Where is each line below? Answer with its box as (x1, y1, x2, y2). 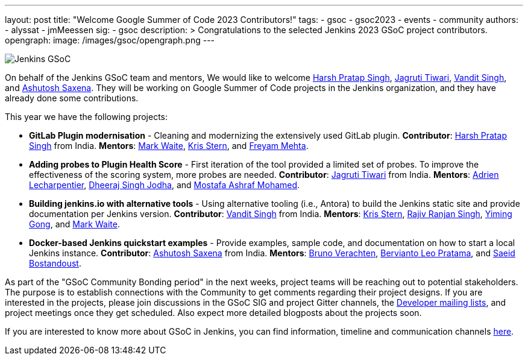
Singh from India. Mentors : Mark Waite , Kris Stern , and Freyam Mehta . (29, 141, 309, 151)
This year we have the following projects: (5, 112, 168, 122)
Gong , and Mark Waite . (29, 219, 120, 229)
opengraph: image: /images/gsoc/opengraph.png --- (5, 35, 215, 45)
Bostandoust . (29, 258, 81, 268)
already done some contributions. (5, 93, 139, 103)
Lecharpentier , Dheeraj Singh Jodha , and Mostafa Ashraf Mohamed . (29, 180, 300, 190)
